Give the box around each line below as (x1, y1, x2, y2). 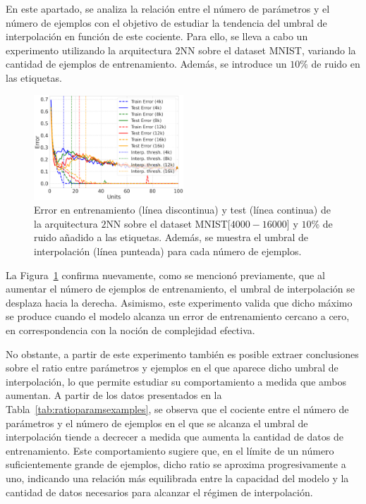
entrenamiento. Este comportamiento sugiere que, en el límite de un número (6, 443, 334, 457)
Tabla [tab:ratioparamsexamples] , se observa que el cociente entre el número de (6, 401, 349, 416)
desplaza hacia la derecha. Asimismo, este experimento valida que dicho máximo (6, 295, 353, 309)
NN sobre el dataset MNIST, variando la (180, 42, 356, 57)
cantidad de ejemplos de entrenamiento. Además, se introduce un (6, 56, 287, 71)
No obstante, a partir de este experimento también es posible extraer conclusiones (6, 346, 359, 361)
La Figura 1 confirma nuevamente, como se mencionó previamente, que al (6, 267, 325, 282)
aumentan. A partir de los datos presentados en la (6, 388, 222, 402)
